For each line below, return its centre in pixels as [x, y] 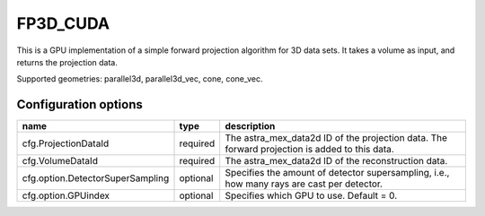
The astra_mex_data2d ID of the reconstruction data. [336, 161]
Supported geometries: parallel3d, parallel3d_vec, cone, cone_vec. [140, 79]
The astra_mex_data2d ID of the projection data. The [336, 138]
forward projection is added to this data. [309, 150]
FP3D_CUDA [63, 23]
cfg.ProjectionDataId [66, 143]
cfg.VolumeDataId [60, 161]
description [250, 126]
